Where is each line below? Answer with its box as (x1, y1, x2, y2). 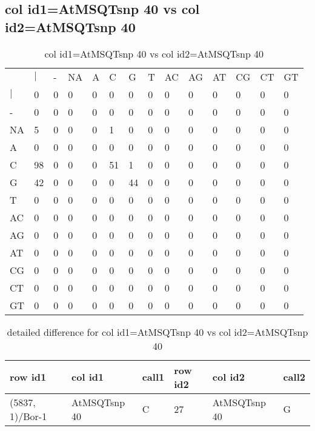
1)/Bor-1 (10, 409, 47, 423)
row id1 (10, 370, 47, 384)
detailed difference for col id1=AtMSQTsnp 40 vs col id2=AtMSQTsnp (7, 324, 308, 339)
